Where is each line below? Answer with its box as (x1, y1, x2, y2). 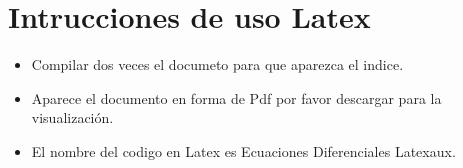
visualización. (31, 107, 114, 128)
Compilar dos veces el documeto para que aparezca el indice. (31, 54, 404, 75)
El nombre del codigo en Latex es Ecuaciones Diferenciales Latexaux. (31, 140, 456, 161)
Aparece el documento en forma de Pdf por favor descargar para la (31, 87, 442, 108)
